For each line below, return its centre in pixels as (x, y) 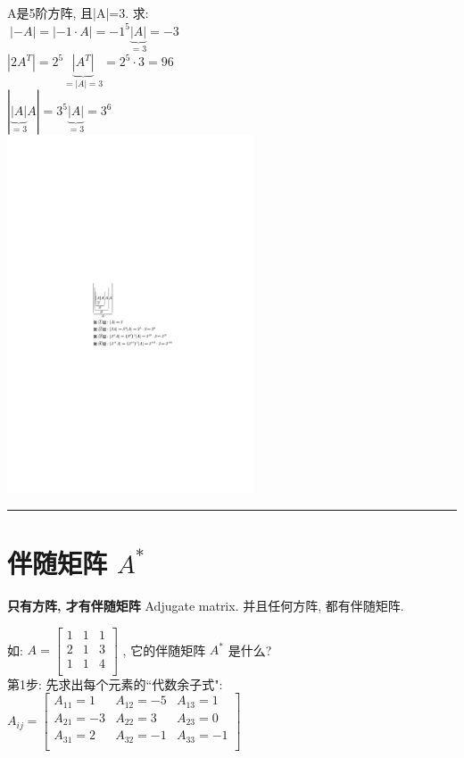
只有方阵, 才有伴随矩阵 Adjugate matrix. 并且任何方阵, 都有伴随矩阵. (206, 606)
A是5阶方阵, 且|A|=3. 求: (78, 12)
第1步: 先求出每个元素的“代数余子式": (115, 683)
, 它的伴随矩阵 (164, 650)
